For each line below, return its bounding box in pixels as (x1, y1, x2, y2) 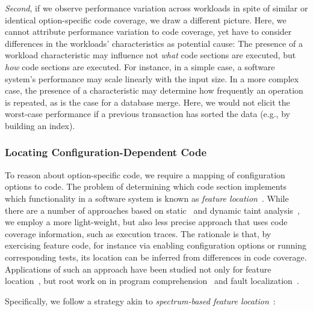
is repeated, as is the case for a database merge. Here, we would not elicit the (5, 95, 290, 108)
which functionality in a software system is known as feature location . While (5, 192, 289, 204)
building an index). (5, 119, 75, 131)
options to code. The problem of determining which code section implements (5, 180, 287, 193)
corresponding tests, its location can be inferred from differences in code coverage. (5, 250, 307, 263)
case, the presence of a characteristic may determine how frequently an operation (5, 84, 303, 97)
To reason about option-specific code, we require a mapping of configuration (5, 168, 285, 181)
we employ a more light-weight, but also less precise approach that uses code (5, 216, 288, 228)
